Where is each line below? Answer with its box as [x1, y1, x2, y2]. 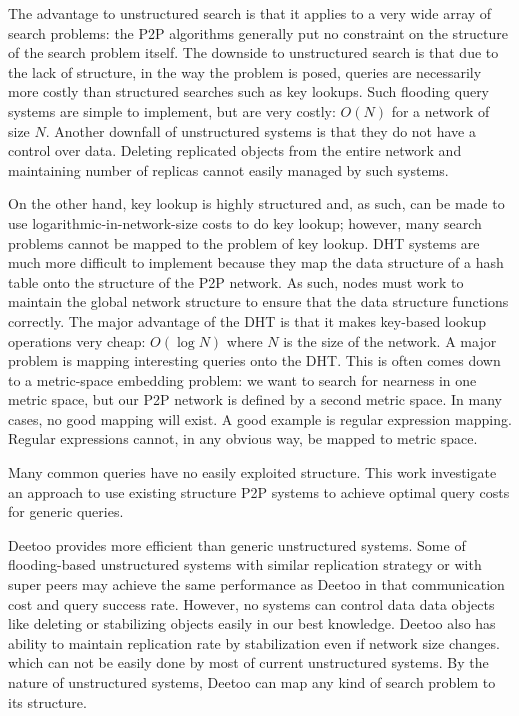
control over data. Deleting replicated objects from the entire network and [8, 140, 462, 161]
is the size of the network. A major [283, 330, 497, 351]
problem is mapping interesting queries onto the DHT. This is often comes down [8, 350, 501, 371]
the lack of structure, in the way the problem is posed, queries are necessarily [8, 61, 482, 82]
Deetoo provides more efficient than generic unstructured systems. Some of [8, 534, 466, 555]
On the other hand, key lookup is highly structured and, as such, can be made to [8, 193, 505, 214]
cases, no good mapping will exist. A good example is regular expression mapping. [8, 408, 512, 429]
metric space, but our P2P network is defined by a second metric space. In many [8, 389, 502, 410]
